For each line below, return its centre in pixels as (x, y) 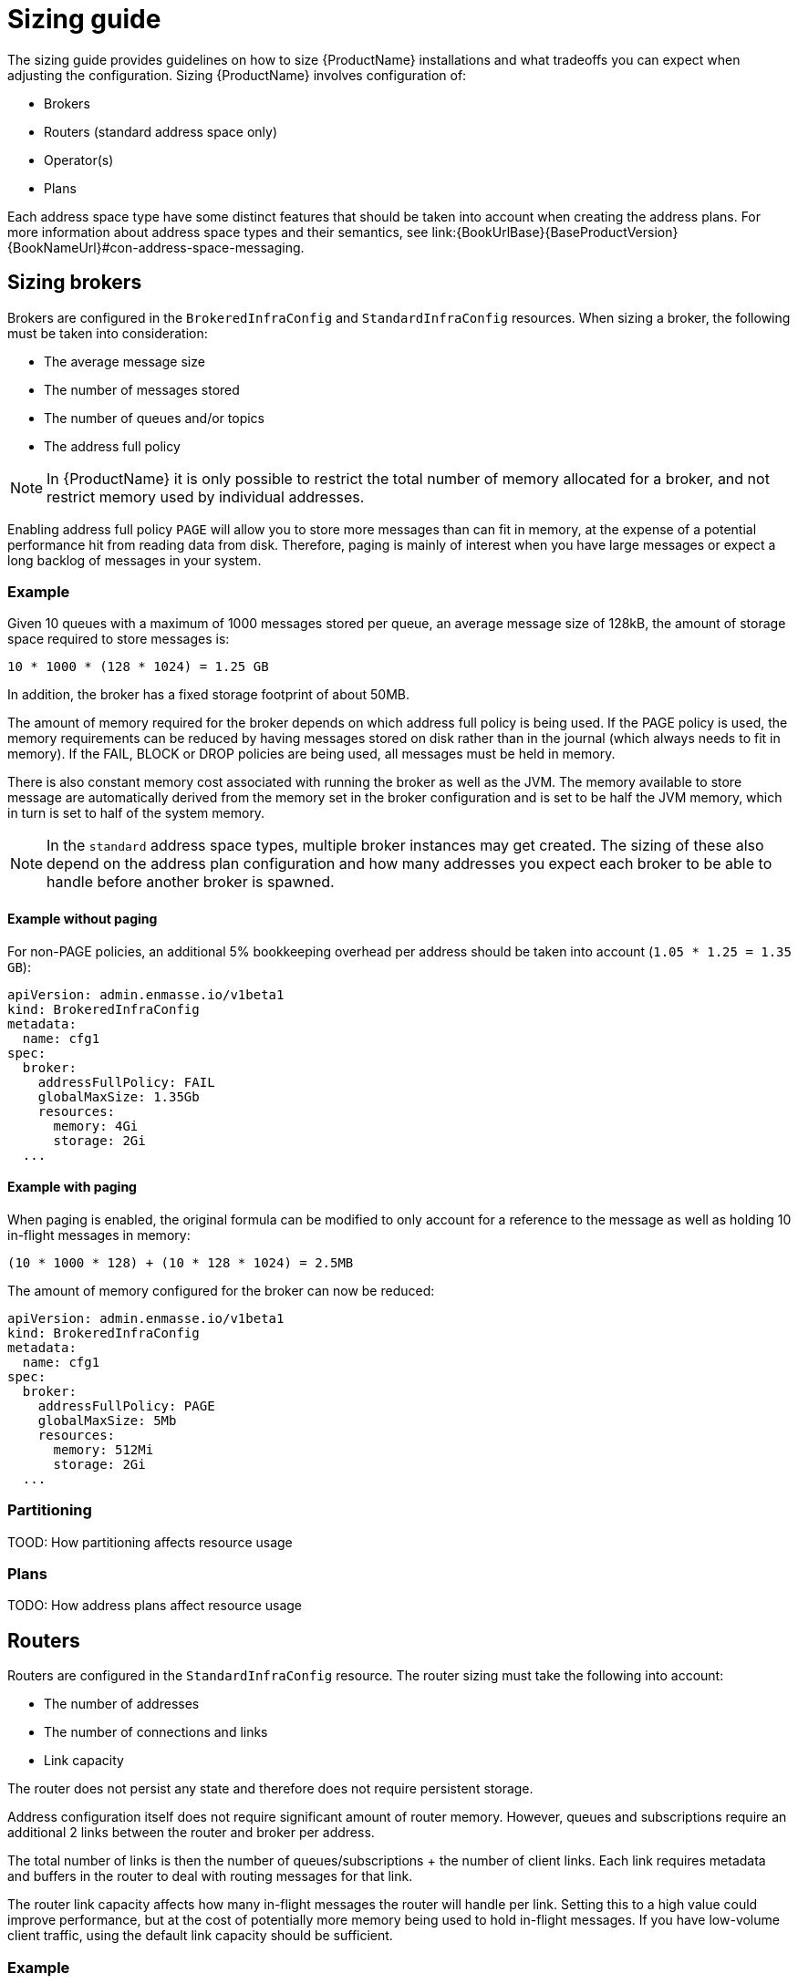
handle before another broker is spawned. (191, 882)
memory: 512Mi (104, 1449)
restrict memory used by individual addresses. (206, 496)
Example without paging (83, 918)
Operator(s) (79, 160)
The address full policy (112, 446)
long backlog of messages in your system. (135, 560)
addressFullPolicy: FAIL (126, 1082)
